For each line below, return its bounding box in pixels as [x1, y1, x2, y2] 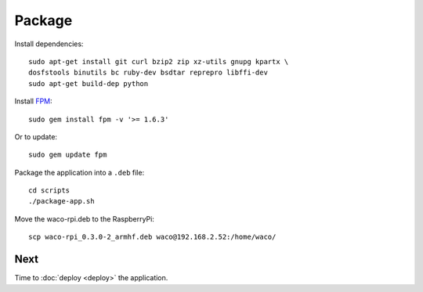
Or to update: [14, 132, 58, 141]
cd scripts [28, 186, 70, 195]
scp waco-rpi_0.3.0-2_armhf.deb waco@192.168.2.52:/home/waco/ [28, 233, 277, 242]
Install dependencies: [14, 39, 84, 49]
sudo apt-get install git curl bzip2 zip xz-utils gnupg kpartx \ [28, 57, 289, 66]
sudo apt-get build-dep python [28, 79, 149, 88]
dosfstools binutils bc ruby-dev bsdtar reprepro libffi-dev [28, 68, 268, 78]
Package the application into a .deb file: [14, 168, 145, 177]
